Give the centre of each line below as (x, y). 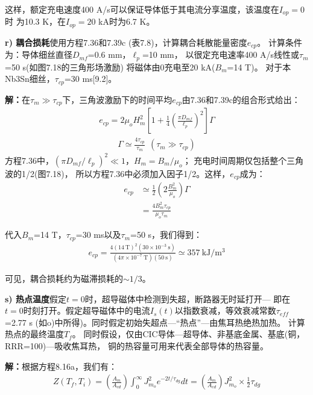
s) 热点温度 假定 (36, 298)
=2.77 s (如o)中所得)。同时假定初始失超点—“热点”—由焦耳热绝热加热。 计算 (155, 322)
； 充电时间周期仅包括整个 (235, 160)
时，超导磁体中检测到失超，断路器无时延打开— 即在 (188, 298)
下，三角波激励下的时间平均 (117, 99)
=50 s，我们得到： (166, 235)
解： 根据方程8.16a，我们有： (61, 366)
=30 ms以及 (98, 235)
